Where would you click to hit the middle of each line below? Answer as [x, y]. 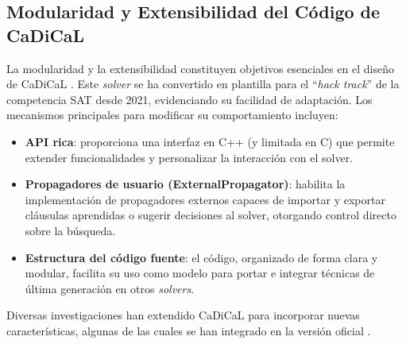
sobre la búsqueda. [70, 230]
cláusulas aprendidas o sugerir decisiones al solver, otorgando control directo [211, 215]
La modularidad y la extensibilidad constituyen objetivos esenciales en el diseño [200, 68]
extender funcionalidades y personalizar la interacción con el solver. [189, 157]
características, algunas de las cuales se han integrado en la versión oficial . [189, 330]
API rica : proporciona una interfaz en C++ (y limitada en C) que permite [210, 141]
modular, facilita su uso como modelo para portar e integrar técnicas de [200, 273]
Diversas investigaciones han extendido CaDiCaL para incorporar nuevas [183, 315]
